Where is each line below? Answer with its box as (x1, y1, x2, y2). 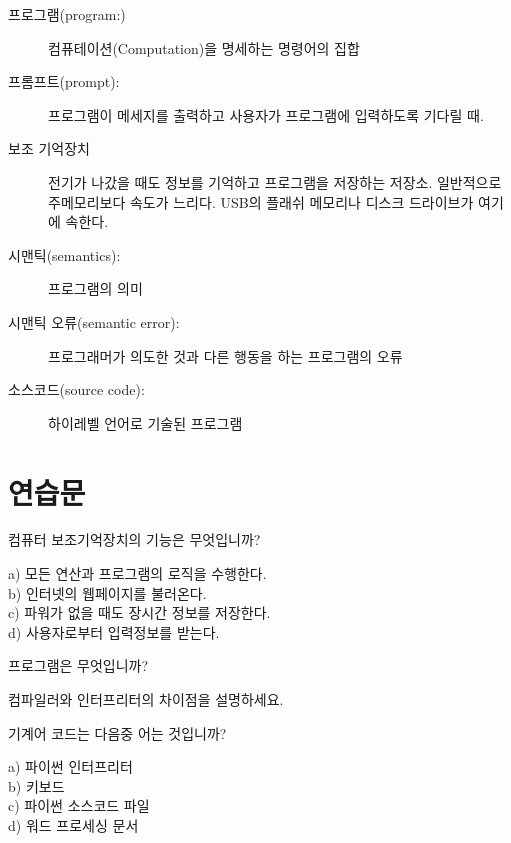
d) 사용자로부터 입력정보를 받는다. (8, 621, 220, 642)
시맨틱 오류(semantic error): (8, 311, 180, 332)
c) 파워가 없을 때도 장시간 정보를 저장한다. (8, 602, 271, 623)
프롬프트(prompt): (8, 71, 120, 92)
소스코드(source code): (8, 379, 145, 400)
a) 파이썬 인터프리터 (8, 756, 133, 777)
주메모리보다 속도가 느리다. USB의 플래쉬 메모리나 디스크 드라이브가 (48, 191, 474, 212)
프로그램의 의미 (48, 278, 143, 299)
